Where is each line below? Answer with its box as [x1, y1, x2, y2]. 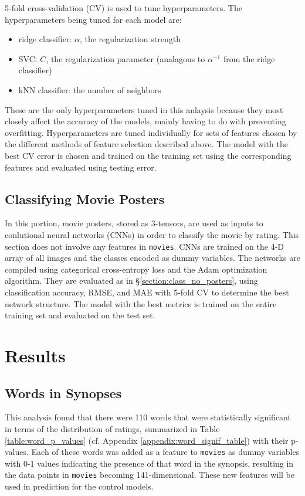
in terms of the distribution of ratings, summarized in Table [5, 422, 220, 434]
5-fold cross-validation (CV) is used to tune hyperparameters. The [5, 2, 242, 13]
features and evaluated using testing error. [5, 161, 157, 173]
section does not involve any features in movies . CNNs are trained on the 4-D [5, 240, 284, 252]
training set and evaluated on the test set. [5, 309, 155, 321]
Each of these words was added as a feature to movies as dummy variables [31, 446, 300, 458]
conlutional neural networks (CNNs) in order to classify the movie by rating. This [5, 228, 299, 240]
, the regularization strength [79, 33, 181, 45]
